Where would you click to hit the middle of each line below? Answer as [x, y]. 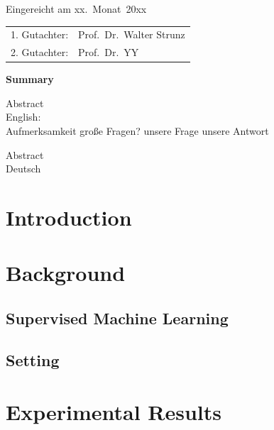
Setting [33, 359]
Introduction [69, 217]
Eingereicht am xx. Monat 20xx [76, 9]
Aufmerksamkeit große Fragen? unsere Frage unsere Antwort [137, 131]
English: [23, 117]
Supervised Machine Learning [117, 318]
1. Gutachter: [40, 34]
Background [66, 273]
